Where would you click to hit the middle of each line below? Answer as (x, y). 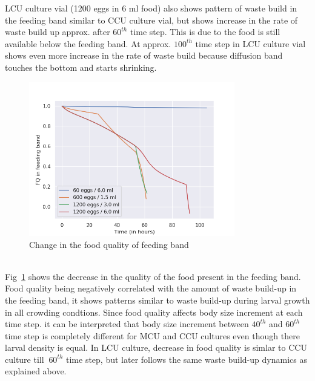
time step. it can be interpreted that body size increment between (127, 324)
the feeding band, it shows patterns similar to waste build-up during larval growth (157, 300)
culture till (25, 359)
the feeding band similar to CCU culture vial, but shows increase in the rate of (151, 20)
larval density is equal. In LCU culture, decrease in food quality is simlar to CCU (156, 347)
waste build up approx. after (58, 32)
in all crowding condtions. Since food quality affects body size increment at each (154, 312)
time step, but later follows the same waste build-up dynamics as (187, 359)
